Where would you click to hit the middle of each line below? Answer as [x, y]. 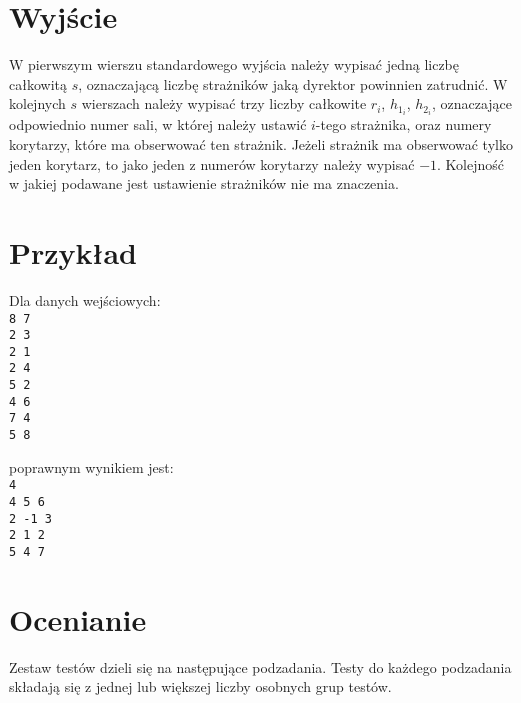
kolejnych [37, 103]
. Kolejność [471, 163]
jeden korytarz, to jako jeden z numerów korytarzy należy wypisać [212, 163]
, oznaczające [472, 103]
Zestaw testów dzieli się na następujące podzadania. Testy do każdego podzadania [260, 666]
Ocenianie [78, 618]
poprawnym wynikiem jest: [91, 466]
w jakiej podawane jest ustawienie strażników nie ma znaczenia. [204, 183]
